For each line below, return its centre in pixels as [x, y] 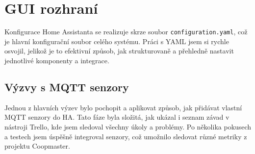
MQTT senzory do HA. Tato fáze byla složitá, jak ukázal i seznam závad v [117, 117]
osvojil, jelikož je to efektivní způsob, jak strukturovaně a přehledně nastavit [119, 51]
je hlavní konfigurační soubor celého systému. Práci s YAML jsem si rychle [117, 41]
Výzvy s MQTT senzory [67, 87]
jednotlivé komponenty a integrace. [57, 60]
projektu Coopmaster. [37, 146]
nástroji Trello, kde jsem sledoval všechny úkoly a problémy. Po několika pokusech [128, 126]
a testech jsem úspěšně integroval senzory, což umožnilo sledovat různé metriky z [126, 136]
